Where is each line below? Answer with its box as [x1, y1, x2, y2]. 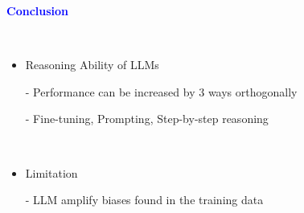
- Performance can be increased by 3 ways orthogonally [25, 83, 298, 100]
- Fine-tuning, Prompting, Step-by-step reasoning [25, 110, 269, 127]
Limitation [25, 164, 78, 181]
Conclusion [6, 2, 69, 18]
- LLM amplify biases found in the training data [25, 191, 264, 208]
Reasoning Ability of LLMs [25, 56, 159, 73]
